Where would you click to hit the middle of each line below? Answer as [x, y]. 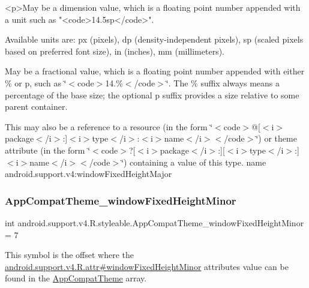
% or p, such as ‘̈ [36, 82]
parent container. [36, 106]
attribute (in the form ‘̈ [48, 150]
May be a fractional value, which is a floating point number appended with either [155, 71]
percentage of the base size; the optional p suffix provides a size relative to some [152, 94]
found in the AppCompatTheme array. [76, 278]
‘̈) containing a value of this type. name [194, 162]
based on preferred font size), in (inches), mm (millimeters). [115, 51]
